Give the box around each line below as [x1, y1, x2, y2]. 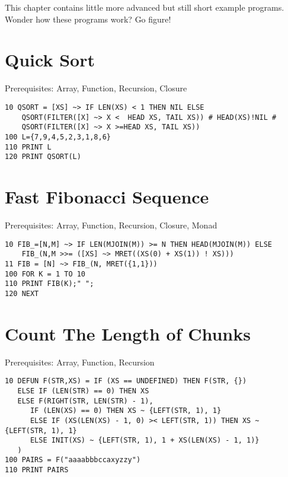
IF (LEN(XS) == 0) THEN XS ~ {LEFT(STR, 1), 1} [30, 406, 222, 415]
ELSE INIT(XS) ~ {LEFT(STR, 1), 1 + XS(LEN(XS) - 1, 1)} [30, 436, 260, 445]
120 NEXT [5, 289, 39, 298]
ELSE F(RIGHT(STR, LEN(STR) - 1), [17, 396, 153, 405]
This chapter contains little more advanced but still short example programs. [5, 1, 284, 13]
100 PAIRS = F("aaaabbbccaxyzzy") [5, 456, 141, 465]
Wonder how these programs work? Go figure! [5, 12, 171, 25]
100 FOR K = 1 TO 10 [5, 269, 86, 278]
